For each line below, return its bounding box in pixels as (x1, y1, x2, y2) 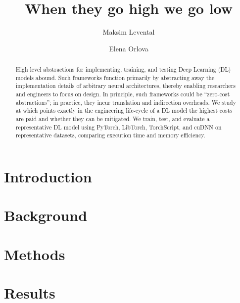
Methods (4, 244, 65, 264)
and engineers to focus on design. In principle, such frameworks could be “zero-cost (15, 90, 230, 98)
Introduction (4, 167, 92, 187)
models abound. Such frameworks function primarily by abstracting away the (15, 73, 215, 82)
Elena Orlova (109, 43, 148, 53)
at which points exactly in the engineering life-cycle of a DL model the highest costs (15, 106, 233, 115)
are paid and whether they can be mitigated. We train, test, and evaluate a (15, 115, 210, 123)
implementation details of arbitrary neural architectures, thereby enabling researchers (15, 82, 236, 90)
